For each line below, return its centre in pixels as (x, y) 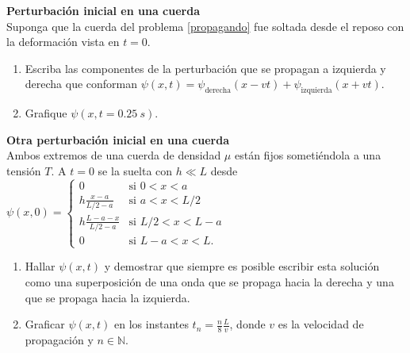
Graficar (45, 324)
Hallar (40, 266)
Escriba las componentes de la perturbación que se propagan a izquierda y (205, 68)
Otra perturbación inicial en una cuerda (118, 139)
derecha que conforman (81, 84)
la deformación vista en (63, 42)
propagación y (59, 339)
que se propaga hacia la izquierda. (107, 297)
